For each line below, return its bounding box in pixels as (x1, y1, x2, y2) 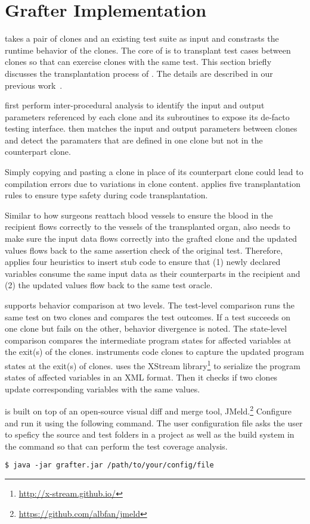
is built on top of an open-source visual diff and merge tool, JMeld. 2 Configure (5, 403, 292, 417)
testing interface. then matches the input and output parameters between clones (5, 122, 297, 135)
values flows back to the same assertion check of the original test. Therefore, (5, 244, 283, 256)
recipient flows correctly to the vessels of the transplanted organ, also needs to (5, 220, 290, 233)
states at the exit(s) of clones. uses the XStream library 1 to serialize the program (5, 357, 300, 372)
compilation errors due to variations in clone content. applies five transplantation (5, 177, 300, 189)
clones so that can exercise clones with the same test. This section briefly (5, 55, 272, 68)
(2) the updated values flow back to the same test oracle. (5, 279, 213, 291)
